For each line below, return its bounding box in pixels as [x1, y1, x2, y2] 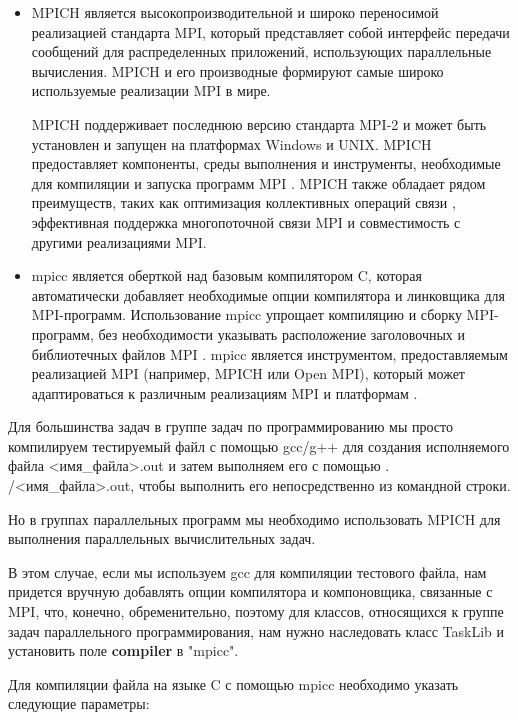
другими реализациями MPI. [31, 231, 207, 252]
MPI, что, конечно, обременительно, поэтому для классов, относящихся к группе [8, 601, 504, 622]
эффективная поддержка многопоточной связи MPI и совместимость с [31, 211, 461, 232]
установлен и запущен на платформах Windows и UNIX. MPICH [31, 133, 432, 154]
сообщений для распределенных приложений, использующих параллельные [31, 41, 492, 62]
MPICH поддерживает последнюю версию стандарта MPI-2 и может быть [31, 113, 487, 134]
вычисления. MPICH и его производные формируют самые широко [31, 60, 444, 81]
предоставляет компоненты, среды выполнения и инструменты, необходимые [31, 153, 501, 174]
